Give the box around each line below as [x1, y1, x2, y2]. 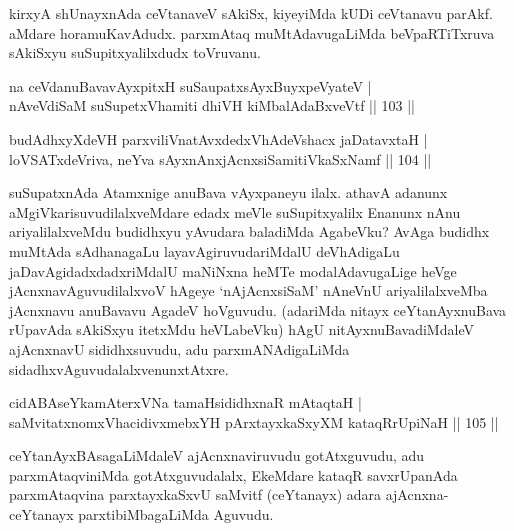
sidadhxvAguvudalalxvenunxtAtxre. [9, 358, 229, 379]
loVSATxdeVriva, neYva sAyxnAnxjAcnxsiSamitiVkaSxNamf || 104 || [9, 148, 432, 169]
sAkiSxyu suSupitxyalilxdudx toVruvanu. [9, 42, 261, 63]
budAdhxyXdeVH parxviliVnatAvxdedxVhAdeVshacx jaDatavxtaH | [9, 128, 428, 149]
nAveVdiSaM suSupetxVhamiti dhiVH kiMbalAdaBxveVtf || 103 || [9, 95, 415, 116]
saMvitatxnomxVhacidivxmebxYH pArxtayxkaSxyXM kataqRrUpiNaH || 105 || [9, 411, 499, 432]
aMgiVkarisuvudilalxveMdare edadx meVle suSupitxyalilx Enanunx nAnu [9, 201, 461, 222]
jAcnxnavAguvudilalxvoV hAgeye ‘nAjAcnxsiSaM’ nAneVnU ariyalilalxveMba [9, 280, 488, 301]
